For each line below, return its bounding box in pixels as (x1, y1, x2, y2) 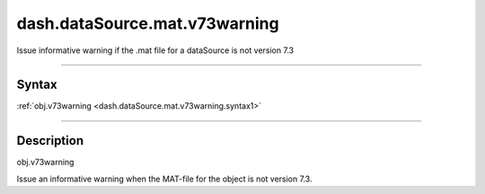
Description (16, 133, 84, 148)
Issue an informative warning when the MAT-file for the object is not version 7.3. (16, 173, 313, 184)
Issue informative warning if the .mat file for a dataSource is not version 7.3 (16, 45, 295, 56)
